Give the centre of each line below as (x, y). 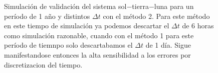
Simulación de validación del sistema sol (65, 6)
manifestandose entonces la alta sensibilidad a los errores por (97, 54)
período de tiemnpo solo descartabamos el (68, 45)
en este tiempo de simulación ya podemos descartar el (87, 26)
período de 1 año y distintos (47, 16)
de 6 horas (198, 26)
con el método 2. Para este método (156, 16)
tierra (140, 6)
